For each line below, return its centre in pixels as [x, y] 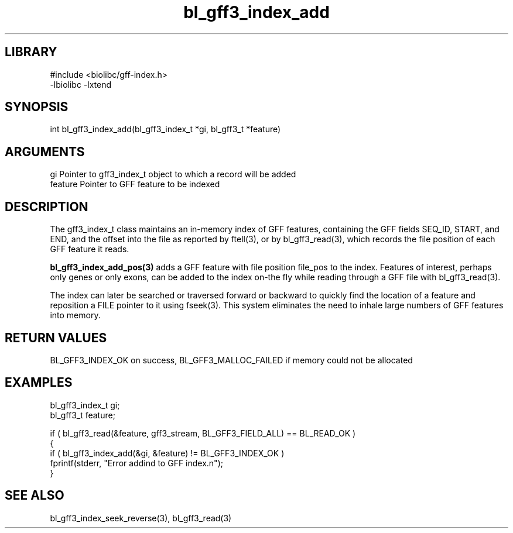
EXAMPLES [39, 383]
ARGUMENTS [45, 152]
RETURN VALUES [56, 338]
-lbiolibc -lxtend [81, 84]
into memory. [75, 315]
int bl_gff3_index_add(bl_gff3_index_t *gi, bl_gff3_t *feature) [165, 129]
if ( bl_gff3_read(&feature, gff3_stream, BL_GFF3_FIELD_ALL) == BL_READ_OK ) [203, 433]
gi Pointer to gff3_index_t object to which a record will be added [173, 174]
